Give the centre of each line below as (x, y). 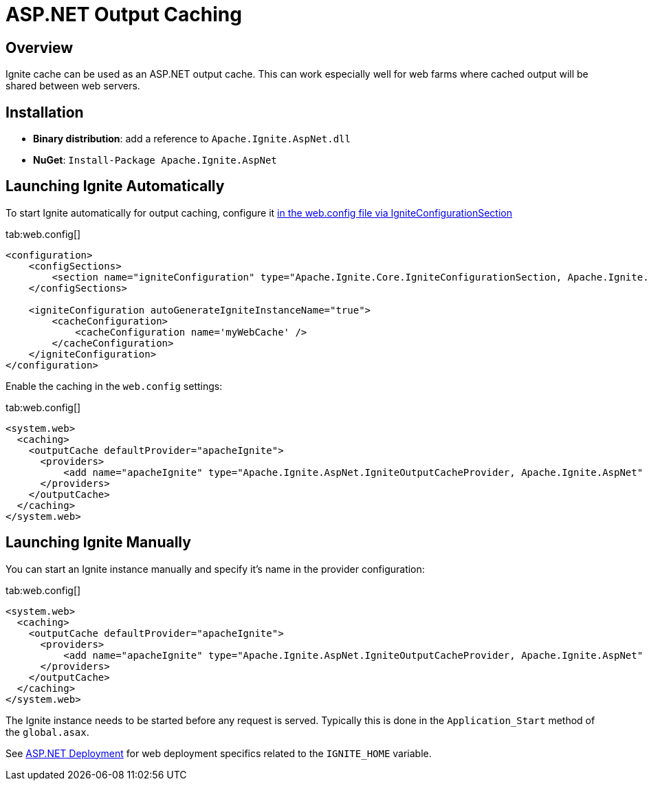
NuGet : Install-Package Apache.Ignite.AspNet (155, 160)
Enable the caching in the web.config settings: (114, 386)
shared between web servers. (73, 86)
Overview (40, 47)
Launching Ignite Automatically (115, 186)
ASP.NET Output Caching (124, 14)
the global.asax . (47, 732)
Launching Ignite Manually (98, 543)
